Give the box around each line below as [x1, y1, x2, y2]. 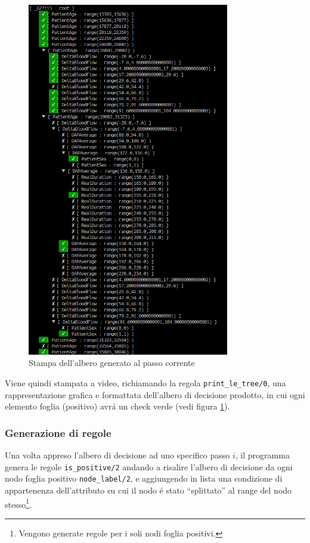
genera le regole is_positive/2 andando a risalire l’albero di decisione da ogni [5, 460, 293, 473]
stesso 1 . [5, 496, 32, 510]
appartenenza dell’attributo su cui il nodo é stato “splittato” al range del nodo [5, 484, 292, 497]
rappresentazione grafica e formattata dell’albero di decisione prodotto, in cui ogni [5, 388, 305, 401]
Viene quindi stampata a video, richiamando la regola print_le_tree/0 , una [5, 377, 286, 389]
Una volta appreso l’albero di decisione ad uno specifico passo [5, 449, 230, 461]
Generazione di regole [5, 425, 111, 440]
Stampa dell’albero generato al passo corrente [29, 356, 195, 369]
